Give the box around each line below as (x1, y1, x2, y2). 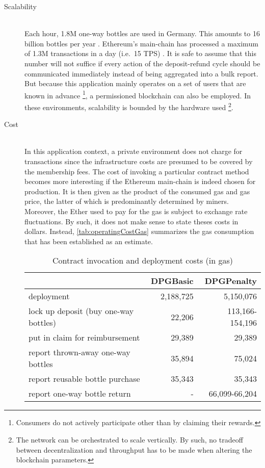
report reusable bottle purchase (29, 373, 140, 385)
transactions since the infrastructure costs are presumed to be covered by (24, 156, 253, 167)
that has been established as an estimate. (24, 236, 153, 246)
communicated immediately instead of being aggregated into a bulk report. (24, 68, 258, 79)
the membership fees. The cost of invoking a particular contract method (24, 166, 249, 176)
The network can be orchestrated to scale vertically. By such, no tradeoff (16, 434, 243, 445)
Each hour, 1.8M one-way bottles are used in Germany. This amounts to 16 (24, 28, 260, 39)
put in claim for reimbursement (29, 331, 140, 344)
